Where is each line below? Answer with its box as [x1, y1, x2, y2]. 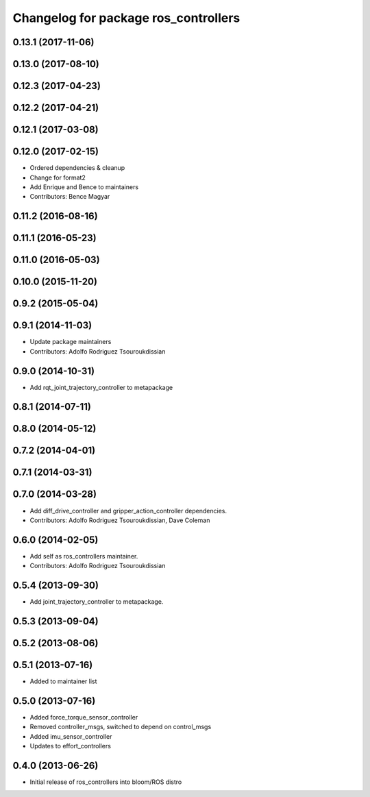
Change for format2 [29, 173, 86, 182]
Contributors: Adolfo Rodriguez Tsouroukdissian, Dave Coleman [29, 516, 210, 524]
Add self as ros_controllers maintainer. [29, 552, 138, 560]
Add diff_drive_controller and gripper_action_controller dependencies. [29, 506, 227, 515]
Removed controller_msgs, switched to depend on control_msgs [29, 723, 212, 731]
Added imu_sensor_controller [29, 732, 112, 740]
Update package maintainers [29, 338, 112, 346]
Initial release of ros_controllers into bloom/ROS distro [29, 778, 182, 786]
